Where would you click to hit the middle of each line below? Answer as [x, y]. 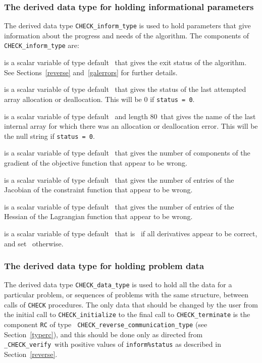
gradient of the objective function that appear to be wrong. [96, 163]
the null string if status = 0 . [49, 136]
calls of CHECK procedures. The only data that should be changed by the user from [131, 304]
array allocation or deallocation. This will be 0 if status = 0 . [99, 99]
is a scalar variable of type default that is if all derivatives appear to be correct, [131, 233]
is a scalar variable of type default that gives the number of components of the [127, 153]
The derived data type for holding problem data [104, 266]
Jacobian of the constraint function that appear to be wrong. [98, 190]
